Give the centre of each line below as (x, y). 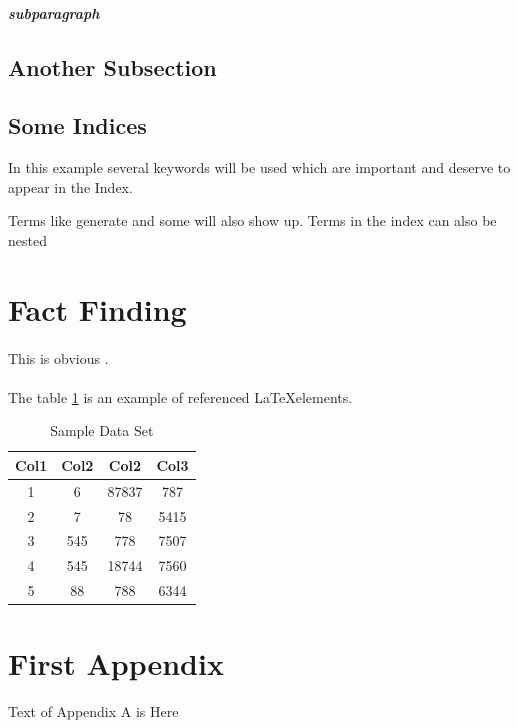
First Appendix (116, 663)
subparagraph (54, 12)
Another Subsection (112, 66)
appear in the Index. (70, 186)
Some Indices (77, 125)
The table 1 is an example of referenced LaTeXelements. (180, 396)
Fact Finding (97, 308)
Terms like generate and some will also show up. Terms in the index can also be (252, 220)
